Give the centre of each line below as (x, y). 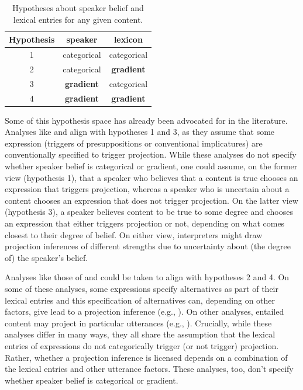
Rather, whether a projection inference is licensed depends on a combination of (146, 357)
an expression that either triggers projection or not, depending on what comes (145, 223)
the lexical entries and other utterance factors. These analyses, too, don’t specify (149, 369)
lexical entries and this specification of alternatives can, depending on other (140, 300)
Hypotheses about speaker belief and (78, 8)
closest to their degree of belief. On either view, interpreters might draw (134, 234)
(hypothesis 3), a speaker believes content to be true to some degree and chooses (149, 212)
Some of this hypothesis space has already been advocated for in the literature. (146, 120)
